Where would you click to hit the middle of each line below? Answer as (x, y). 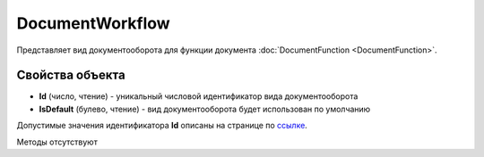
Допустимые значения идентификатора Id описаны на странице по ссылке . (162, 126)
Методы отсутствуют (57, 142)
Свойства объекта (71, 75)
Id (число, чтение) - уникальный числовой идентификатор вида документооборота (199, 96)
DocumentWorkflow (93, 23)
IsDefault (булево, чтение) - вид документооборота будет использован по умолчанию (205, 109)
